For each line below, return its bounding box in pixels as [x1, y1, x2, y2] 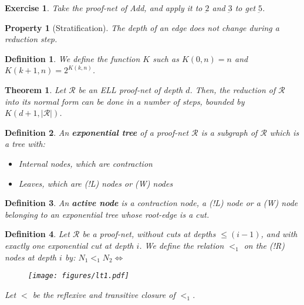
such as [153, 52, 179, 64]
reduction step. [5, 33, 58, 45]
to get [235, 2, 256, 13]
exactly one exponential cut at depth [5, 239, 134, 251]
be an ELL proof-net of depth [78, 83, 183, 95]
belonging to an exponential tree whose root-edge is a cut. [5, 208, 210, 220]
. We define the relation [139, 239, 224, 251]
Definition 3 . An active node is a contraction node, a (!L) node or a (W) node [5, 197, 298, 209]
